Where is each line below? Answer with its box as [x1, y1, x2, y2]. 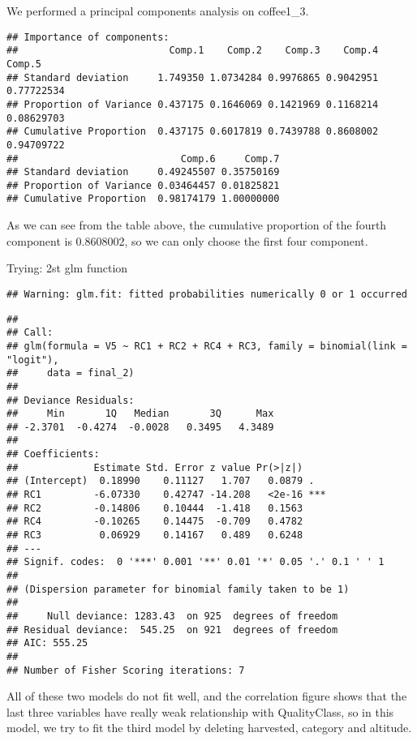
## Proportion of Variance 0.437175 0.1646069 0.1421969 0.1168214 [6, 98, 379, 110]
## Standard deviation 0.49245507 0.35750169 [6, 166, 280, 178]
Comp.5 [6, 58, 41, 70]
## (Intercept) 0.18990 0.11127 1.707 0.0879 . [6, 475, 315, 487]
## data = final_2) [6, 367, 135, 379]
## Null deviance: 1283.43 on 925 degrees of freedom [6, 610, 338, 622]
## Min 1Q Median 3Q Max [6, 408, 274, 420]
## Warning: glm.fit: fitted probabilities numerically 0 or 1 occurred [6, 288, 407, 300]
